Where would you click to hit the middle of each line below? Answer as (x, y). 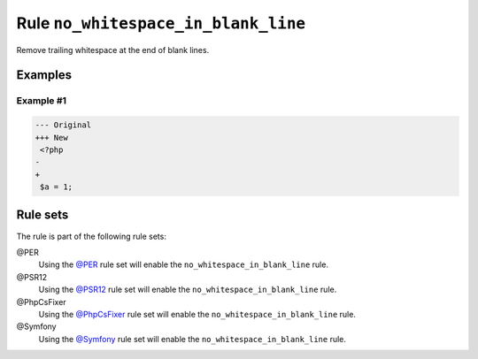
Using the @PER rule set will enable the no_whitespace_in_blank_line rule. (184, 264)
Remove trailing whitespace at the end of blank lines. (113, 50)
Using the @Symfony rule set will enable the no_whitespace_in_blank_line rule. (193, 339)
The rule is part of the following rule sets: (92, 236)
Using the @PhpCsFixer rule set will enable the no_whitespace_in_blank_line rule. (197, 314)
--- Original (63, 125)
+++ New (51, 137)
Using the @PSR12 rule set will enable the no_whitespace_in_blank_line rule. (188, 290)
